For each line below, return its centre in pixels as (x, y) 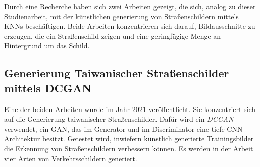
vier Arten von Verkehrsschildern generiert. (71, 158)
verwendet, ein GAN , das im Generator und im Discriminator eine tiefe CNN (123, 128)
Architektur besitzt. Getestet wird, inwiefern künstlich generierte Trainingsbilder (129, 138)
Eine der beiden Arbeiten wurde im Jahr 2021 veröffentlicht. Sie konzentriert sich (130, 109)
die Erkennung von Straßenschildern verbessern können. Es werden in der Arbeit (129, 148)
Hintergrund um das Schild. (47, 46)
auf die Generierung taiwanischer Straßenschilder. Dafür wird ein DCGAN (119, 119)
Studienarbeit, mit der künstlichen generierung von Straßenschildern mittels (121, 16)
